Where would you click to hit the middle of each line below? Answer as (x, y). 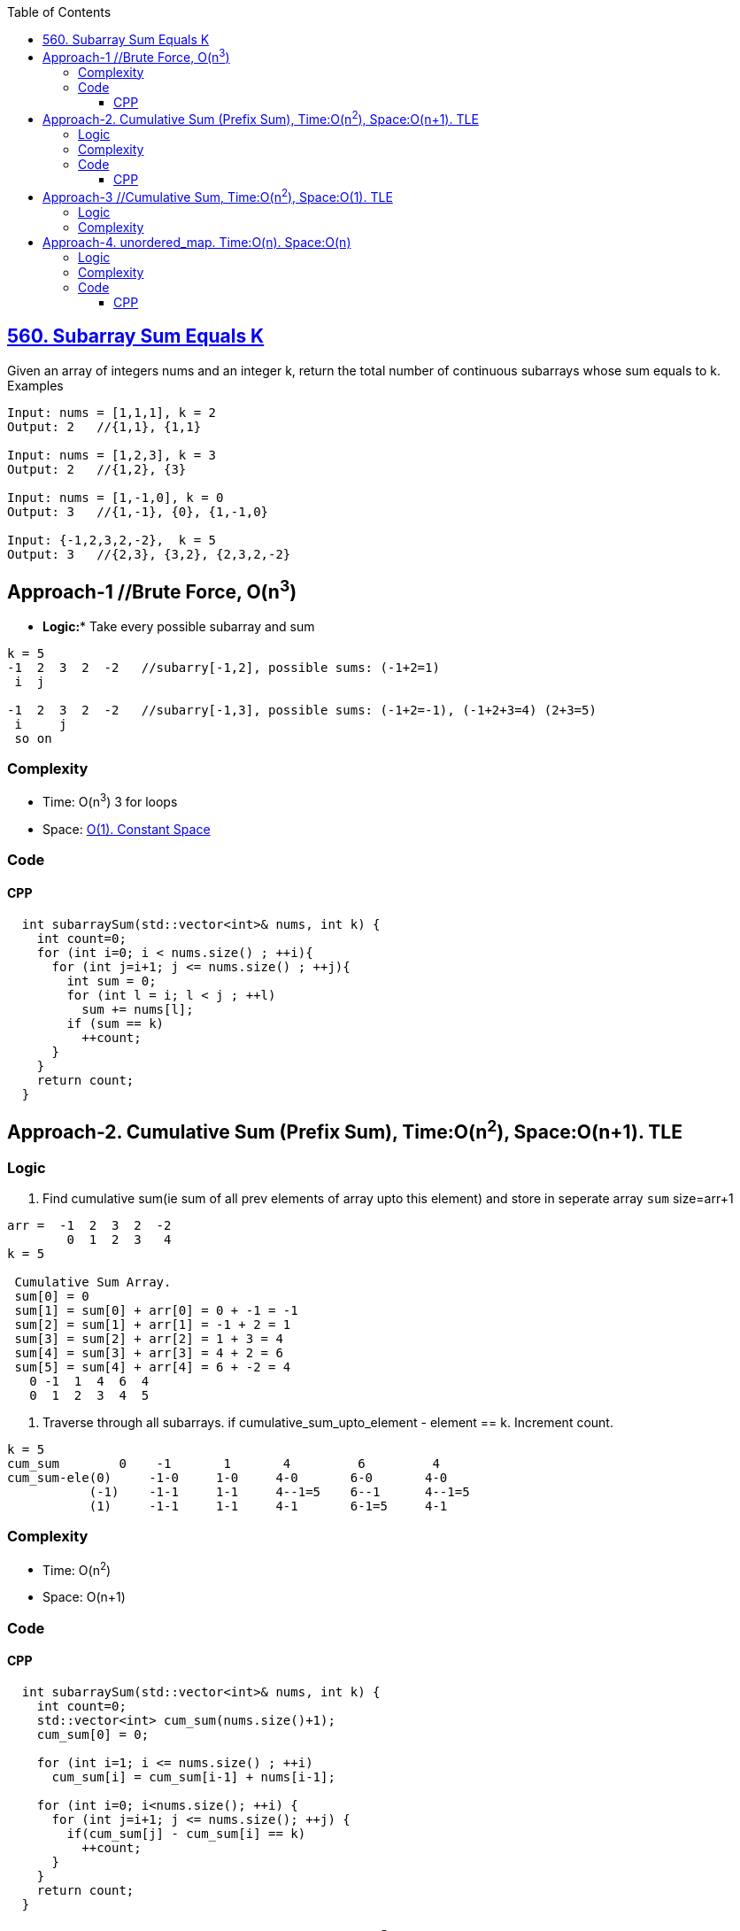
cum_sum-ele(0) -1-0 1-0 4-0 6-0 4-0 (227, 1477)
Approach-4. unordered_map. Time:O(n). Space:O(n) (197, 242)
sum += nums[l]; (138, 1009)
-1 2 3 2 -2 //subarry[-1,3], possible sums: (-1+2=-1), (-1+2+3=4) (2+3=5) (302, 710)
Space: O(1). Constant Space (127, 830)
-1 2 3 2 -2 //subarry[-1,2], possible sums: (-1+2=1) (224, 667)
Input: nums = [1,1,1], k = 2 (112, 412)
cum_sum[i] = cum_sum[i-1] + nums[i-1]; (193, 1777)
